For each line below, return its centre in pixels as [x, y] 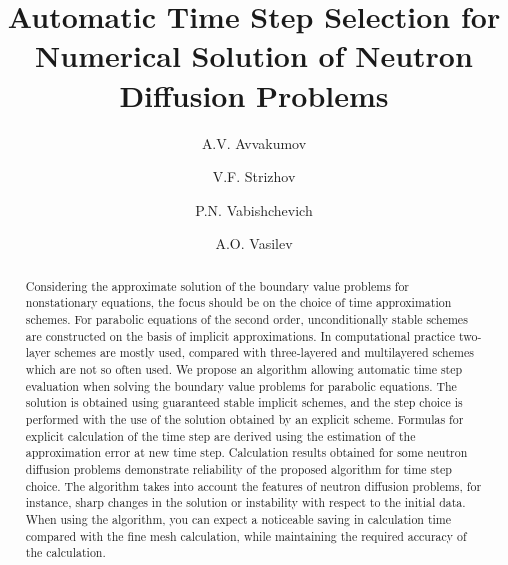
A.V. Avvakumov [254, 142]
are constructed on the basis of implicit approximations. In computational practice [240, 335]
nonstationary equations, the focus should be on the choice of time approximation [238, 302]
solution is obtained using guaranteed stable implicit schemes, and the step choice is [244, 402]
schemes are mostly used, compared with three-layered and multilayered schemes [264, 352]
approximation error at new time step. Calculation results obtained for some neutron [246, 452]
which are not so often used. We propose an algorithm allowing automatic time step [244, 368]
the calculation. [65, 552]
